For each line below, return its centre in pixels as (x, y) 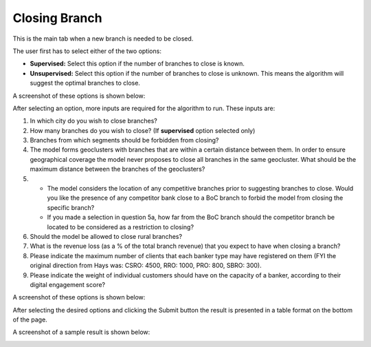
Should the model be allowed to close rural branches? (106, 236)
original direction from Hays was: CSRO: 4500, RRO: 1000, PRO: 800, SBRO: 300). (146, 266)
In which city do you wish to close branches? (93, 121)
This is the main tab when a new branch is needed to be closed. (103, 39)
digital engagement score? (68, 284)
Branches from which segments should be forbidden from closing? (124, 140)
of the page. (30, 319)
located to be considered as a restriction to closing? (121, 227)
